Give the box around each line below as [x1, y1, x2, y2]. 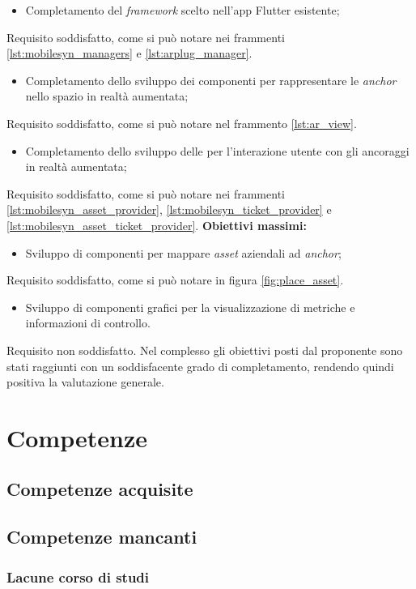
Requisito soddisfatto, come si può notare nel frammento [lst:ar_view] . [6, 114, 357, 131]
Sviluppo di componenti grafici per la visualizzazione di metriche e [25, 298, 355, 315]
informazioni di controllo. [25, 314, 151, 331]
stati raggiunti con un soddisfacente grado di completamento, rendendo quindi [6, 357, 394, 374]
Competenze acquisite [6, 476, 193, 502]
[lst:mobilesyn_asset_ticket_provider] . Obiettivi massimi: [6, 216, 307, 233]
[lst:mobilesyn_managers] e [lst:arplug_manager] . [6, 45, 253, 62]
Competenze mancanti [6, 524, 197, 549]
